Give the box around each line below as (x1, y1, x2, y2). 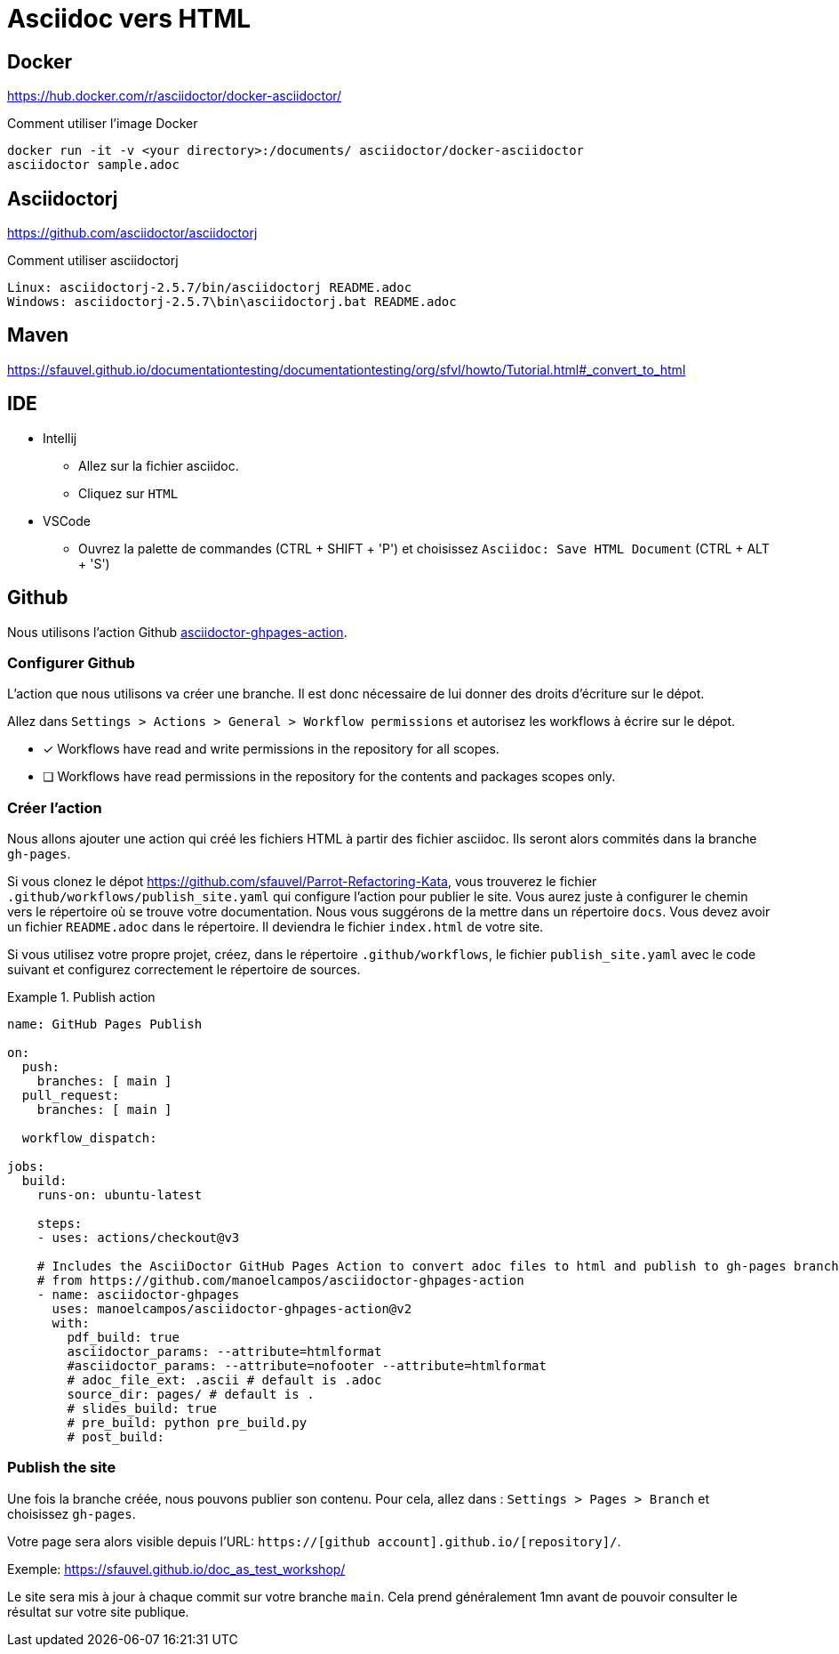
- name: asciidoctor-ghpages (36, 1287, 240, 1303)
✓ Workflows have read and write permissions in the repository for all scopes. (43, 741, 499, 757)
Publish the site (7, 1458, 116, 1477)
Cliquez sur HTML (78, 485, 179, 501)
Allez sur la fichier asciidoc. (78, 457, 239, 473)
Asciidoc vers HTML (7, 4, 252, 34)
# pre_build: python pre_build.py (67, 1416, 308, 1431)
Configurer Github (7, 653, 135, 672)
